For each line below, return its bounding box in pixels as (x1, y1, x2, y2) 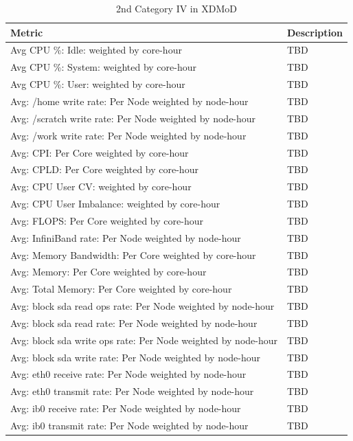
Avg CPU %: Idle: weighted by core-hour (10, 43, 182, 57)
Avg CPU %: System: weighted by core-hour (10, 60, 196, 74)
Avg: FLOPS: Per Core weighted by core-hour (10, 213, 203, 227)
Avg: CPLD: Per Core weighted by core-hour (10, 162, 198, 177)
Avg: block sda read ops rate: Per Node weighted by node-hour (10, 299, 275, 313)
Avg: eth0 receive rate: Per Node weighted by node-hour (10, 367, 247, 381)
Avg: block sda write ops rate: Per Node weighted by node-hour (10, 332, 278, 347)
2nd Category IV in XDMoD (116, 1, 237, 15)
